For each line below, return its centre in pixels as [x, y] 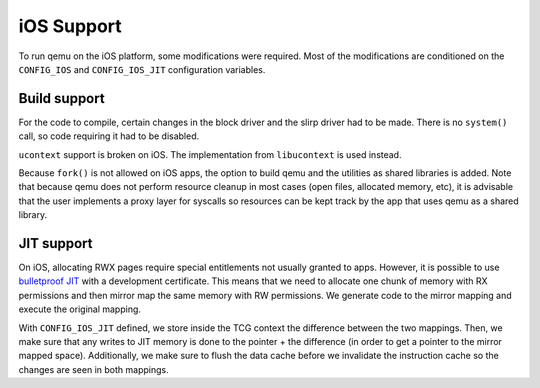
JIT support [56, 243]
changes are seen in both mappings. [93, 369]
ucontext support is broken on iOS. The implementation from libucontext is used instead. [210, 154]
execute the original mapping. [80, 309]
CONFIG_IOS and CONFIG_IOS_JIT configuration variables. [142, 69]
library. [33, 215]
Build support [61, 98]
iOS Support [70, 26]
